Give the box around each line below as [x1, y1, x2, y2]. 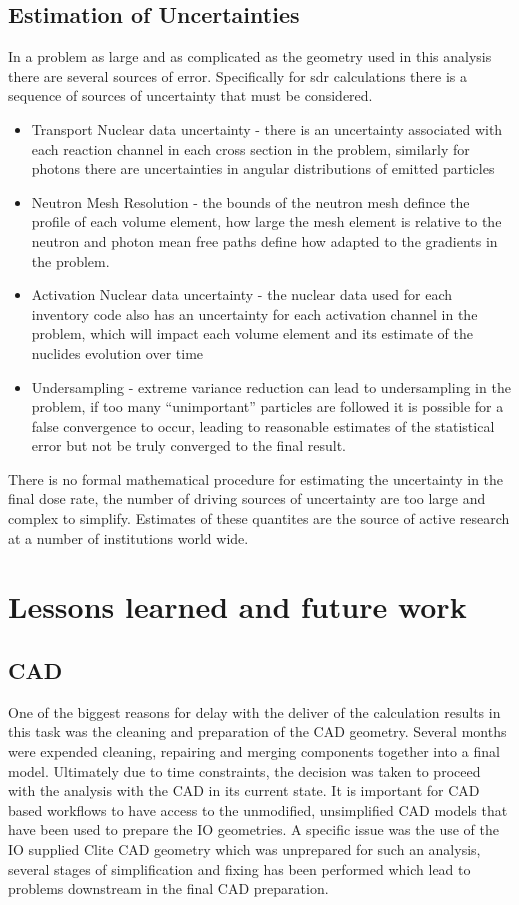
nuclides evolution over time [31, 342, 204, 363]
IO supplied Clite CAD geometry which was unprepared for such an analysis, [8, 839, 481, 859]
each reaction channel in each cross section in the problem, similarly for [31, 138, 470, 159]
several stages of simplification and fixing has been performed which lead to [8, 858, 471, 879]
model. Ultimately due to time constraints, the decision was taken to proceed [8, 760, 481, 781]
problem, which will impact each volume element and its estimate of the [31, 323, 473, 344]
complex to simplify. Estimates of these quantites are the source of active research [8, 508, 510, 529]
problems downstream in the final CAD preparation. [8, 878, 329, 899]
